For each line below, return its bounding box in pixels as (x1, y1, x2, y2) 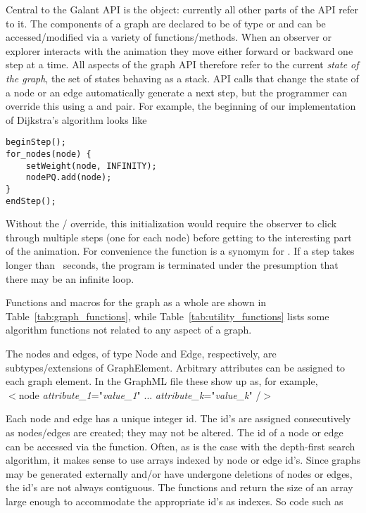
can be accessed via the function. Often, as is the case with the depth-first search (6, 438, 355, 453)
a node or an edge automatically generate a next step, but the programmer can (6, 84, 348, 99)
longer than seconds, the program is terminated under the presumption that (6, 258, 339, 272)
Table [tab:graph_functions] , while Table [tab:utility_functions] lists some (6, 308, 329, 323)
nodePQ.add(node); (25, 172, 112, 183)
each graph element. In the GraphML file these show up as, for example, (6, 374, 318, 388)
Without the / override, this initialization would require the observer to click (6, 216, 337, 231)
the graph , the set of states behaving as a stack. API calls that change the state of (6, 70, 359, 85)
